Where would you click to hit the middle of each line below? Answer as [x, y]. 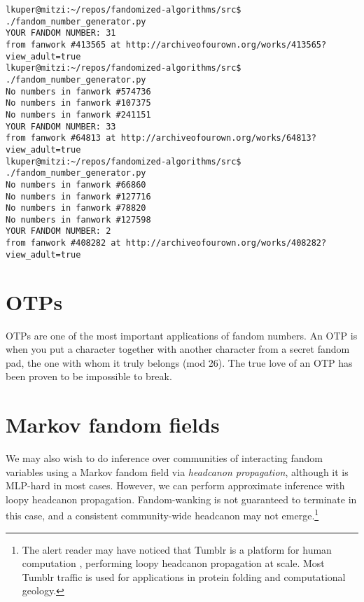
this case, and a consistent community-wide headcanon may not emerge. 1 [162, 514]
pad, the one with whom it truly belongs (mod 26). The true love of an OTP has [179, 362]
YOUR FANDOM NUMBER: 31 [61, 33]
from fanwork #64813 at [61, 138]
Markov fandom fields [113, 425]
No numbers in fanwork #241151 [78, 114]
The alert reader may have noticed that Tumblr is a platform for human [177, 549]
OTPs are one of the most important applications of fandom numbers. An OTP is [182, 335]
